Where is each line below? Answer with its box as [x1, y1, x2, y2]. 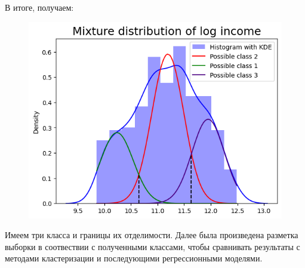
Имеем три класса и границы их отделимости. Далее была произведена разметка [5, 229, 298, 241]
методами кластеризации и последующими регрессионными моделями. [5, 252, 263, 264]
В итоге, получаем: [5, 1, 74, 13]
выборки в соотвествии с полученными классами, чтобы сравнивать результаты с [5, 240, 300, 252]
